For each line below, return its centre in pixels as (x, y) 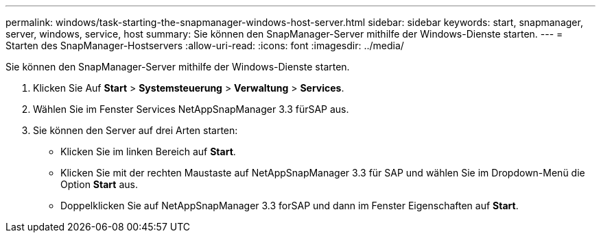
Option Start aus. (99, 184)
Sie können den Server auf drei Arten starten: (135, 130)
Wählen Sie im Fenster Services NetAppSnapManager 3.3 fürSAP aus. (191, 109)
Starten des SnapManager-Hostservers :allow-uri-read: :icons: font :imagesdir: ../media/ (205, 45)
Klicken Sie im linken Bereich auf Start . (148, 151)
